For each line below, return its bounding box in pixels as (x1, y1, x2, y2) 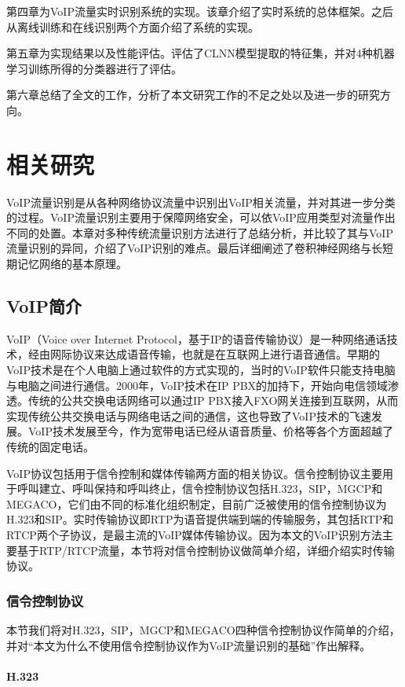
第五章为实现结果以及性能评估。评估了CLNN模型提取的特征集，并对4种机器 (6, 45, 395, 61)
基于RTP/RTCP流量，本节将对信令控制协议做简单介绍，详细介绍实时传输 (16, 542, 395, 558)
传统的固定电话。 (6, 439, 94, 455)
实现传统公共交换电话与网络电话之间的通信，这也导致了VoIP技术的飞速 (6, 407, 371, 424)
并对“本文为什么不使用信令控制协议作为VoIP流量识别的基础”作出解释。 (6, 637, 371, 653)
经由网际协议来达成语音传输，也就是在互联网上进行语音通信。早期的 (27, 346, 380, 362)
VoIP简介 (6, 294, 82, 318)
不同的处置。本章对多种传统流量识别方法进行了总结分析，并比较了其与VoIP (6, 224, 393, 241)
